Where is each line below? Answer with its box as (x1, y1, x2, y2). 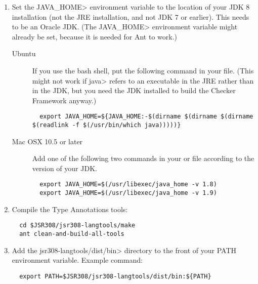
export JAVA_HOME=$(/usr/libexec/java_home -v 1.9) (39, 189, 217, 197)
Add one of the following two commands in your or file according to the (32, 153, 254, 164)
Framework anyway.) (32, 95, 97, 105)
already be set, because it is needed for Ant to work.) (12, 31, 178, 42)
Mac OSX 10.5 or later (12, 136, 83, 146)
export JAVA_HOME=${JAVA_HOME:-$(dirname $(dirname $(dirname (39, 113, 253, 120)
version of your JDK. (32, 163, 97, 173)
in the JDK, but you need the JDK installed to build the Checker (32, 85, 236, 96)
